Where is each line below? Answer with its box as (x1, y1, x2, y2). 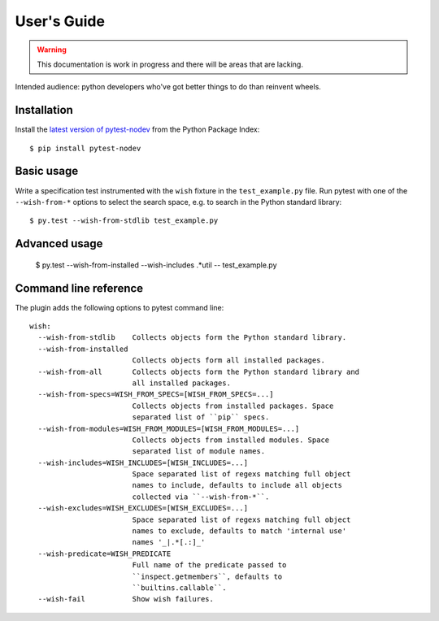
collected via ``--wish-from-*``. (132, 492, 270, 502)
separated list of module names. (132, 447, 266, 456)
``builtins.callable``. (132, 584, 227, 593)
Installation (15, 103, 73, 117)
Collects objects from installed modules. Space (132, 435, 330, 445)
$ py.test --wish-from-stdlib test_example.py (29, 216, 219, 225)
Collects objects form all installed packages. (132, 356, 325, 365)
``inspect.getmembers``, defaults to (132, 571, 283, 581)
